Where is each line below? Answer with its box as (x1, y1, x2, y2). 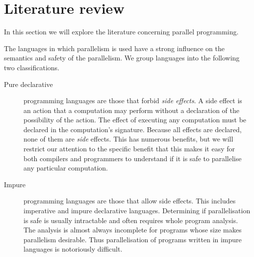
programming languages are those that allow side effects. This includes (24, 196, 236, 206)
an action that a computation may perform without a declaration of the (24, 105, 239, 115)
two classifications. (4, 62, 59, 72)
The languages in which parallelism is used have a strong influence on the (4, 43, 225, 53)
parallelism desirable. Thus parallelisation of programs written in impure (24, 234, 242, 244)
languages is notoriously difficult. (24, 244, 123, 254)
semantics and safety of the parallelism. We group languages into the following (4, 53, 240, 63)
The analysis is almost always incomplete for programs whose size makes (24, 225, 242, 235)
